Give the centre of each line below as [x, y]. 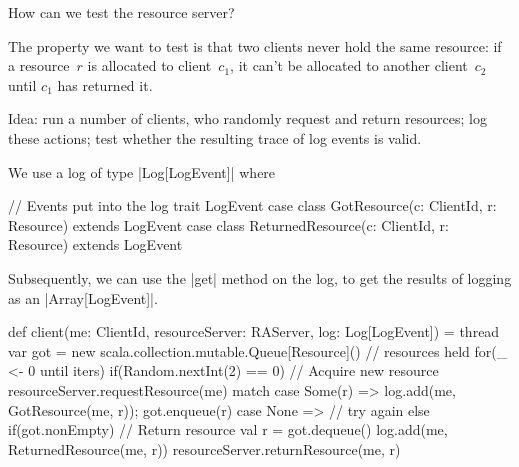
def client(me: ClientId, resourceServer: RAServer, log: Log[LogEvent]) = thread [254, 331]
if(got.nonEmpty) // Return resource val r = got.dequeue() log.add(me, [228, 429]
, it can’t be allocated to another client [349, 65]
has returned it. [105, 84]
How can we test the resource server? [121, 12]
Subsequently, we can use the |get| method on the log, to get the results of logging [260, 277]
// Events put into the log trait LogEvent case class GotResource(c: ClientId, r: [252, 205]
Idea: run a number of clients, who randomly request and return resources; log [247, 118]
